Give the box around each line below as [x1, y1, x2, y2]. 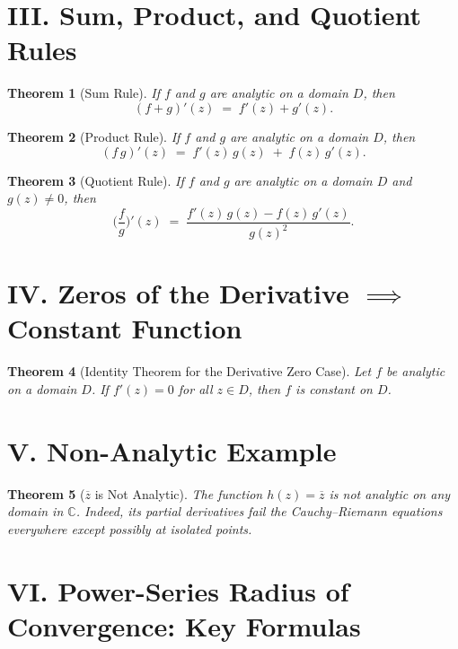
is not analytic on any [329, 484, 451, 503]
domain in [7, 502, 64, 521]
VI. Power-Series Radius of [7, 572, 349, 609]
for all [178, 380, 213, 398]
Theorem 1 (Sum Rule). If [7, 83, 160, 102]
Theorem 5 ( [7, 484, 85, 503]
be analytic [386, 362, 445, 381]
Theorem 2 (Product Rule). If [7, 127, 181, 145]
